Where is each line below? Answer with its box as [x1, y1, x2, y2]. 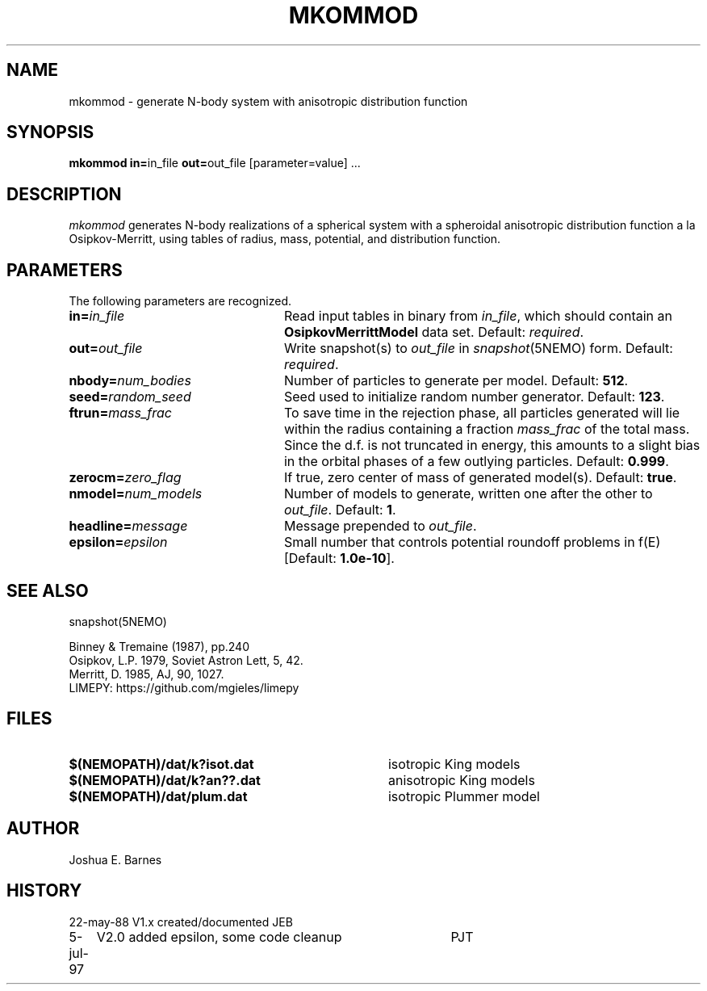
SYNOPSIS [6, 122, 94, 143]
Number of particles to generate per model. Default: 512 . [283, 372, 629, 389]
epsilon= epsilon [69, 534, 168, 551]
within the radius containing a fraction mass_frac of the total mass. [283, 421, 690, 438]
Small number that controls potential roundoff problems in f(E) [283, 534, 661, 551]
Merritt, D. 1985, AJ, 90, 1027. [69, 666, 224, 681]
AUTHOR [6, 818, 80, 839]
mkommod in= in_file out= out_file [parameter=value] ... [69, 156, 361, 170]
